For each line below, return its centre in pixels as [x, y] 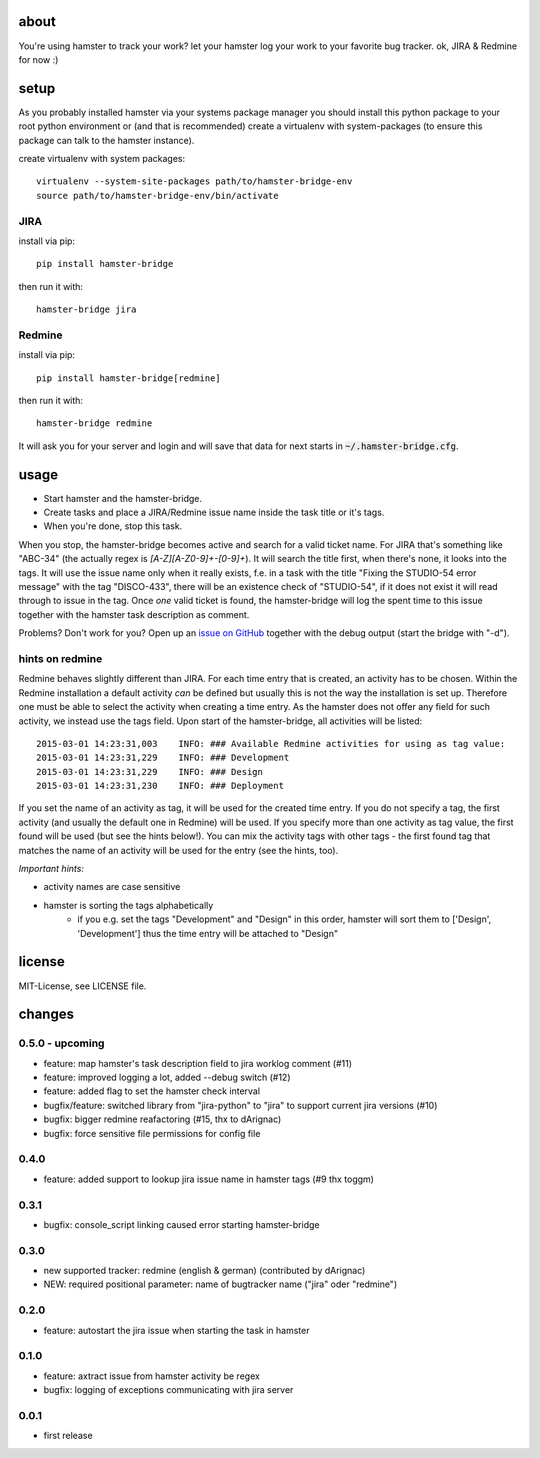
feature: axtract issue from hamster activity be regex [151, 1376]
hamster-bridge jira [86, 309]
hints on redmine [60, 658]
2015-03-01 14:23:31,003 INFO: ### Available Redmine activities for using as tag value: [271, 743]
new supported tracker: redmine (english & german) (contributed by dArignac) [204, 1271]
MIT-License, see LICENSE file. [82, 986]
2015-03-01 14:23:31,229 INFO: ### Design [150, 771]
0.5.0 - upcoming [61, 1043]
